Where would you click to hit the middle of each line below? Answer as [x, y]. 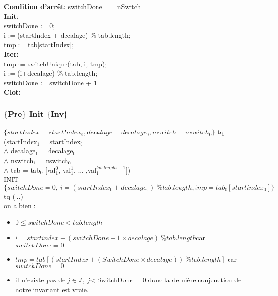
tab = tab [25, 170]
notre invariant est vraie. [52, 289]
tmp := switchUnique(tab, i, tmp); [56, 63]
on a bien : [20, 206]
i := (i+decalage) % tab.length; [51, 73]
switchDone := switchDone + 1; [51, 82]
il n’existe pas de [40, 280]
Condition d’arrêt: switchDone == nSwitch [73, 6]
